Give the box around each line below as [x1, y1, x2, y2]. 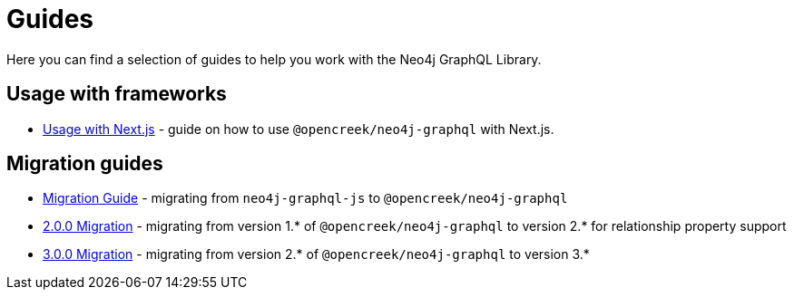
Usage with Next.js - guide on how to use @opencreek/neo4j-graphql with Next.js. [43, 120, 554, 137]
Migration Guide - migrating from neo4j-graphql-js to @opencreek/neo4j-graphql [43, 190, 568, 206]
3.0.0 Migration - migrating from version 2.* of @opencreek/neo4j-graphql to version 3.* [43, 246, 590, 263]
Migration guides [6, 152, 163, 176]
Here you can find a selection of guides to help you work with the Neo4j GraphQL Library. [6, 51, 542, 67]
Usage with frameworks [6, 82, 227, 106]
